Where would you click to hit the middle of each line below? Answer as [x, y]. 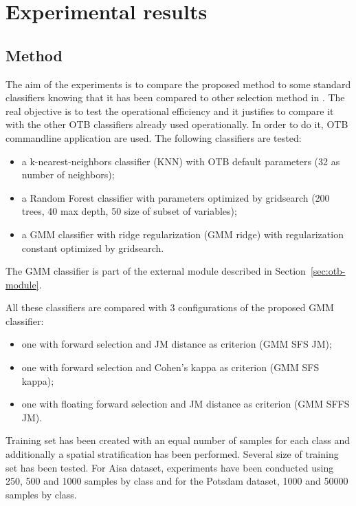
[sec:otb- [328, 271]
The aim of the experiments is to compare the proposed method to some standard [178, 84]
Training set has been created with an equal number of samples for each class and [178, 440]
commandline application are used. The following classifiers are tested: [154, 137]
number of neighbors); [68, 175]
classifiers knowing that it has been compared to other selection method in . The [175, 97]
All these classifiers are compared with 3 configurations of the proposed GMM [170, 307]
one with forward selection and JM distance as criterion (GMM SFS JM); [177, 344]
